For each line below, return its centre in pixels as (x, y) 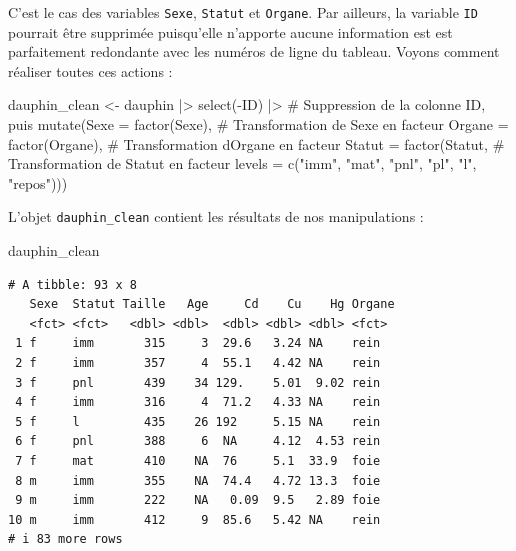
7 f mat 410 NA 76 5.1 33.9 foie (198, 461)
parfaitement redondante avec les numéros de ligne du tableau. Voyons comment (254, 51)
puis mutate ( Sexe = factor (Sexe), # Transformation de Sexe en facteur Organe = (258, 124)
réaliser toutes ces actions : (90, 70)
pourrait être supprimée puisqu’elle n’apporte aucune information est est (230, 31)
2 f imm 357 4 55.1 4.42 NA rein (198, 363)
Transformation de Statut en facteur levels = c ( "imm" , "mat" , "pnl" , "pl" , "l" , (242, 163)
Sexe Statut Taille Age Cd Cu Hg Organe (212, 304)
